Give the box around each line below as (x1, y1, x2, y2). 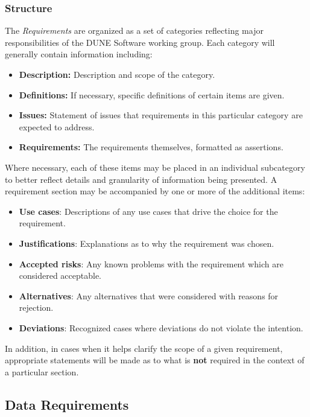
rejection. (19, 301, 54, 314)
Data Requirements (5, 395, 129, 413)
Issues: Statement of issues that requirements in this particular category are (19, 109, 303, 121)
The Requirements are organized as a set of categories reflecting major (5, 24, 264, 37)
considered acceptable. (19, 269, 102, 282)
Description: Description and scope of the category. (19, 68, 215, 80)
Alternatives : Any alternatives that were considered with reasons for (19, 289, 279, 302)
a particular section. (5, 365, 79, 378)
